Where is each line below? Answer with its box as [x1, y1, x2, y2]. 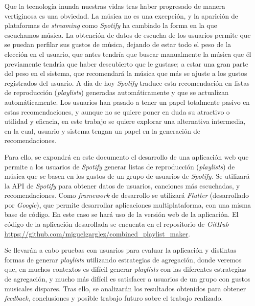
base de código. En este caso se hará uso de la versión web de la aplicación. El [4, 209, 239, 219]
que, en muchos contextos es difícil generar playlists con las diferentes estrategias [4, 264, 246, 274]
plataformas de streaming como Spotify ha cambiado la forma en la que [4, 20, 217, 30]
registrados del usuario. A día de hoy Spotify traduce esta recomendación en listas [4, 77, 250, 88]
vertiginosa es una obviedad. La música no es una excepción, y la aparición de [4, 10, 238, 21]
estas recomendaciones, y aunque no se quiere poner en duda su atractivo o [4, 106, 230, 117]
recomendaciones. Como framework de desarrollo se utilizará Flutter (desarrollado [4, 190, 249, 200]
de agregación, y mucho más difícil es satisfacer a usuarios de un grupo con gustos [4, 274, 251, 284]
